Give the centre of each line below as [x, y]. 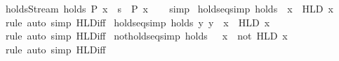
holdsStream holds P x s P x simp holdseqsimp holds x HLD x [169, 8]
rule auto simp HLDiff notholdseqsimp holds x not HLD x [146, 36]
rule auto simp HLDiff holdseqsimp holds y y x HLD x [138, 22]
